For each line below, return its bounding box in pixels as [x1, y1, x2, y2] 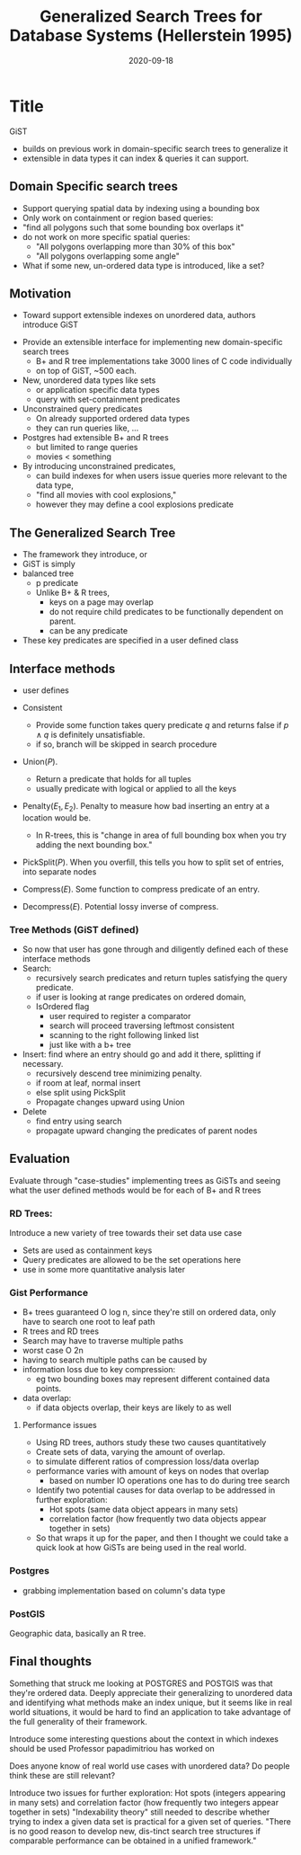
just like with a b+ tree [49, 1040, 132, 1051]
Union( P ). [22, 756, 58, 767]
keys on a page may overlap [49, 597, 155, 608]
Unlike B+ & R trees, [35, 587, 111, 599]
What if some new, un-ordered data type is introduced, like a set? [22, 260, 265, 271]
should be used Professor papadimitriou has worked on [9, 1743, 215, 1753]
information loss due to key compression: [22, 1364, 176, 1375]
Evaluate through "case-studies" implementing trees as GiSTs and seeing [9, 1175, 281, 1185]
